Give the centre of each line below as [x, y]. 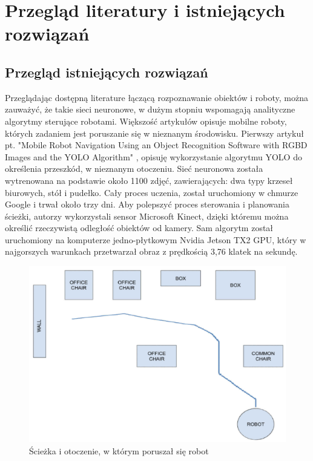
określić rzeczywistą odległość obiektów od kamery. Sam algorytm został [139, 228]
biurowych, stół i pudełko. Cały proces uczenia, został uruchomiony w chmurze [152, 192]
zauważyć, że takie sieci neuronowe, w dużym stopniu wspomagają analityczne [150, 109]
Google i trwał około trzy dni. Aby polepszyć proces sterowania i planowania [147, 204]
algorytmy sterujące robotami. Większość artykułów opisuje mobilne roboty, [146, 121]
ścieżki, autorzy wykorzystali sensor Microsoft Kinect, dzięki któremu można [147, 216]
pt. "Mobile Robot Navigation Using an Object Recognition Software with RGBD [156, 145]
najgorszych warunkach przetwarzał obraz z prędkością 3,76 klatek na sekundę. [151, 251]
